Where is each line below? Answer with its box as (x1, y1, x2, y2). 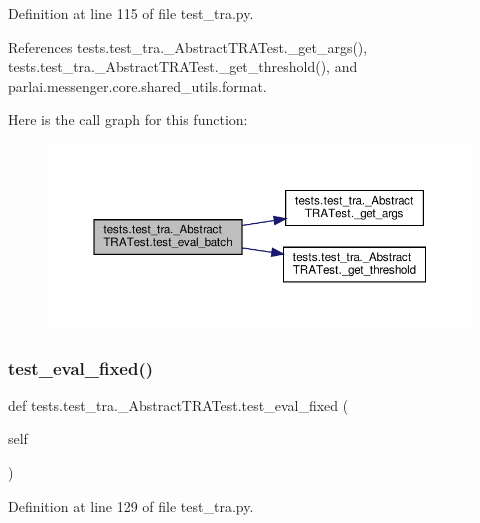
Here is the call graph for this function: (8, 109, 248, 130)
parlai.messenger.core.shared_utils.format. (8, 75, 267, 96)
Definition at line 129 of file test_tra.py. (8, 495, 254, 516)
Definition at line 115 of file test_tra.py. (8, 3, 254, 23)
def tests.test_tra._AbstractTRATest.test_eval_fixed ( (8, 394, 349, 415)
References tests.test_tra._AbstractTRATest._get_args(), (8, 36, 368, 57)
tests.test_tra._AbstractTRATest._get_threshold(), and (8, 56, 358, 77)
